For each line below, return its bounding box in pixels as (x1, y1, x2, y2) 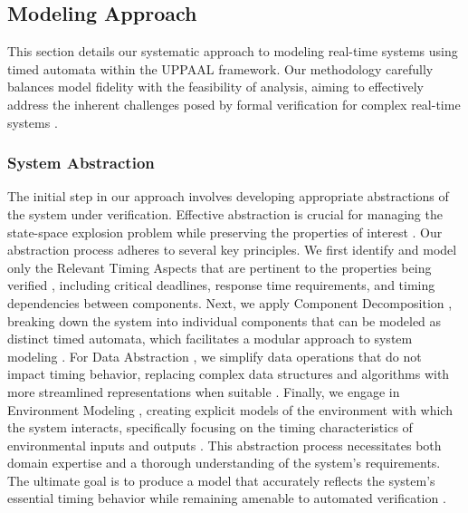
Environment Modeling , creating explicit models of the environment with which (7, 400, 453, 419)
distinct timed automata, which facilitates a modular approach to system (7, 329, 413, 348)
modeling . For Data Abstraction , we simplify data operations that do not (7, 346, 422, 365)
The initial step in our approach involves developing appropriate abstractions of (7, 187, 449, 206)
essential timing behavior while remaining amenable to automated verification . (7, 489, 446, 508)
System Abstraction (7, 151, 155, 174)
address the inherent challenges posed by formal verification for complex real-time (7, 94, 461, 113)
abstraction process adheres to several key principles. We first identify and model (7, 240, 457, 259)
